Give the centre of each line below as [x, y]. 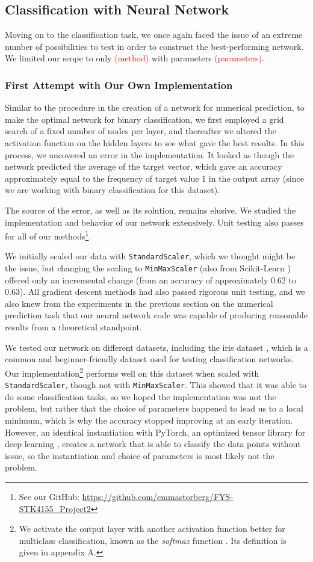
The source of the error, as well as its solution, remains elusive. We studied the [150, 210]
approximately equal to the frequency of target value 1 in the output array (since [154, 178]
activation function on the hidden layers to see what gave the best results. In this [155, 142]
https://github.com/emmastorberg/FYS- [158, 496]
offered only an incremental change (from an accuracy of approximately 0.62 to [150, 279]
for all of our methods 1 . [48, 235]
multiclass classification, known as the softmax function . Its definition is [153, 540]
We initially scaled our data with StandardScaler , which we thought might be [150, 256]
